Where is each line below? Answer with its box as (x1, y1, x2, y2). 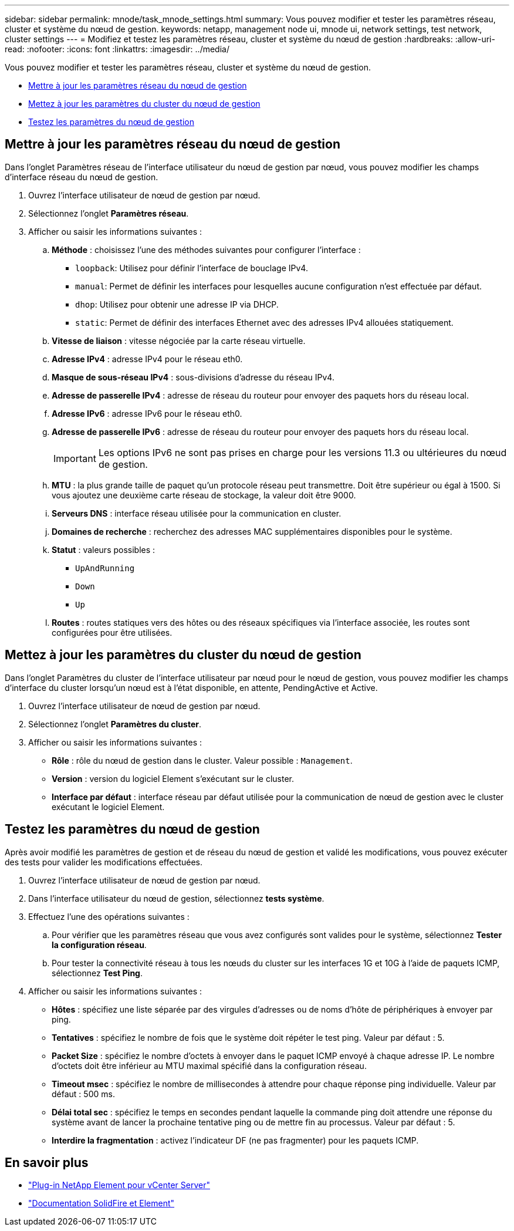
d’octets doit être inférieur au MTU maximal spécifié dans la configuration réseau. (52, 1060, 367, 1071)
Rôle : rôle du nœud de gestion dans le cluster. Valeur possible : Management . (52, 755, 353, 765)
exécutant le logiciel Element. (52, 801, 165, 812)
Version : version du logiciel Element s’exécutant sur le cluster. (52, 773, 295, 784)
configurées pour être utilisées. (52, 627, 173, 638)
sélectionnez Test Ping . (52, 967, 143, 978)
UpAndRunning (75, 563, 135, 573)
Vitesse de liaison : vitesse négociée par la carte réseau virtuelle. (52, 335, 306, 346)
